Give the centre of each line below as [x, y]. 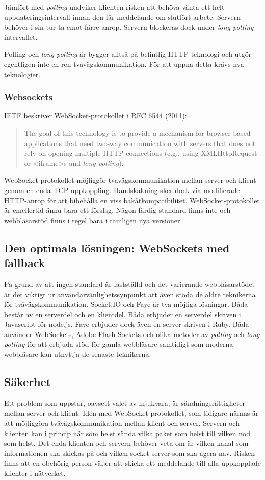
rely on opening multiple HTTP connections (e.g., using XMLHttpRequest [141, 153]
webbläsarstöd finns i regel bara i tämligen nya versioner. [93, 220]
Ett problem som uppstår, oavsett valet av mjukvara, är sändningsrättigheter [125, 403]
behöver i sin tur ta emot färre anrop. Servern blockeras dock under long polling [129, 27]
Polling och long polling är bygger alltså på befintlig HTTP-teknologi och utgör [128, 54]
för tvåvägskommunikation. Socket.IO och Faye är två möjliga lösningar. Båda [126, 304]
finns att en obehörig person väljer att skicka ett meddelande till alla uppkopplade [132, 463]
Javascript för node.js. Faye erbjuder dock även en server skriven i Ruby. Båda [127, 324]
